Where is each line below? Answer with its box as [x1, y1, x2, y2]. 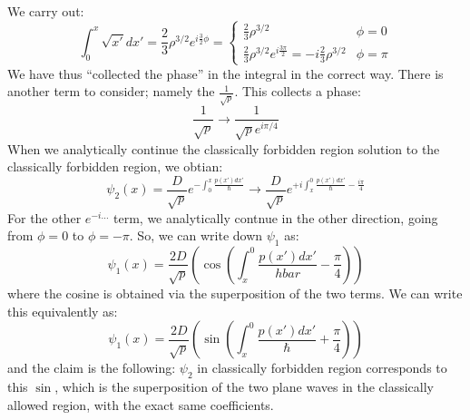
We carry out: [7, 2, 84, 20]
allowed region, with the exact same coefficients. [7, 395, 274, 414]
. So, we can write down [129, 226, 263, 245]
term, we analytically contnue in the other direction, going [113, 208, 438, 227]
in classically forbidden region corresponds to [197, 358, 447, 377]
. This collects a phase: [234, 82, 361, 101]
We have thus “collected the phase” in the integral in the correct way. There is [7, 63, 444, 83]
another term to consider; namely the [7, 82, 215, 101]
